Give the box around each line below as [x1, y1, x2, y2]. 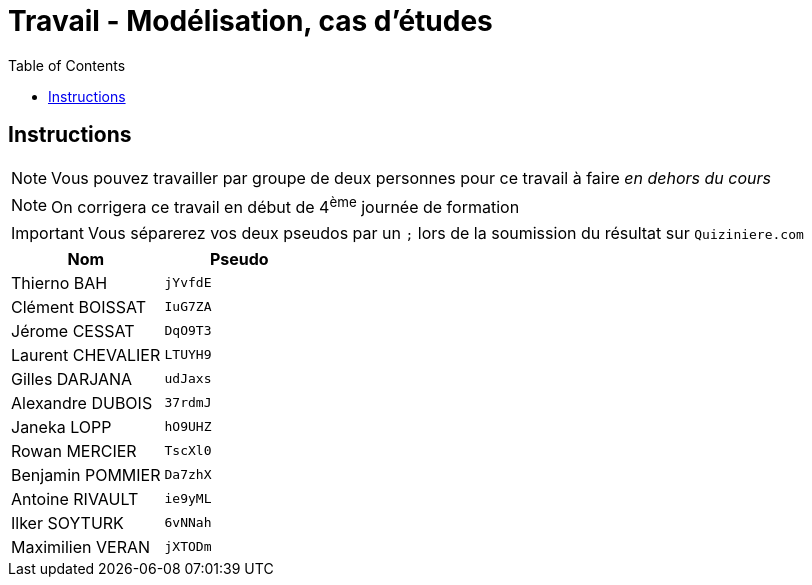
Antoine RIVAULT [11, 488, 139, 509]
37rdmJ [164, 395, 212, 411]
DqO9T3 [164, 323, 212, 339]
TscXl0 [164, 443, 212, 459]
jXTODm [164, 539, 212, 555]
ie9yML [164, 491, 212, 507]
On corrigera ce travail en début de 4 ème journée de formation [51, 193, 520, 217]
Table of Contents [8, 56, 126, 74]
